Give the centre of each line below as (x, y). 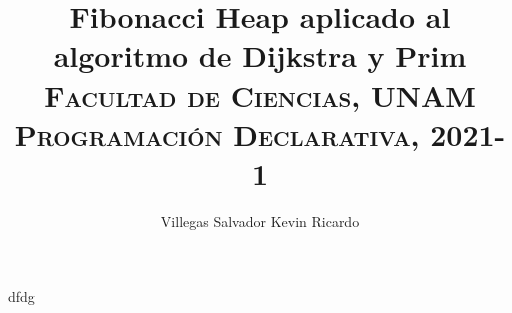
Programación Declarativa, (217, 133)
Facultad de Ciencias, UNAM (260, 94)
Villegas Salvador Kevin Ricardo (260, 220)
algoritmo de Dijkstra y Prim (260, 55)
